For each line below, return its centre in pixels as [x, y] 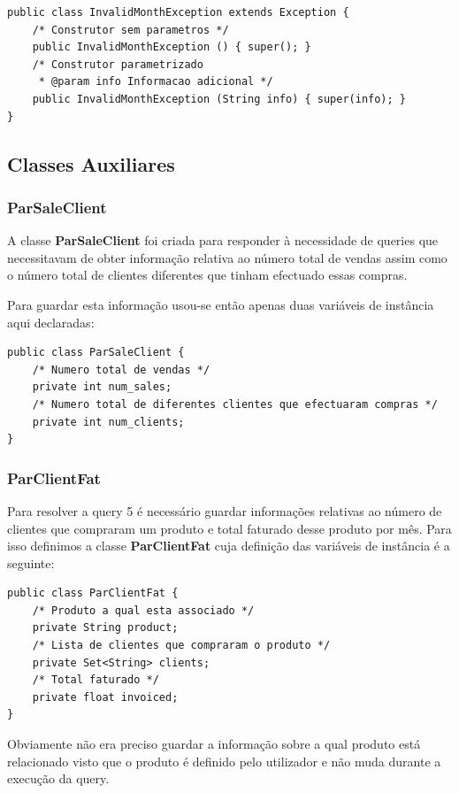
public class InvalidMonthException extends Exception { [178, 12]
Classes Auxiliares [91, 163]
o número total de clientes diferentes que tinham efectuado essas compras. [207, 275]
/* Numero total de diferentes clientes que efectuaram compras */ [235, 404]
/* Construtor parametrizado [118, 64]
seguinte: [31, 562]
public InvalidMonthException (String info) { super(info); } [219, 99]
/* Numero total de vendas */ [121, 370]
